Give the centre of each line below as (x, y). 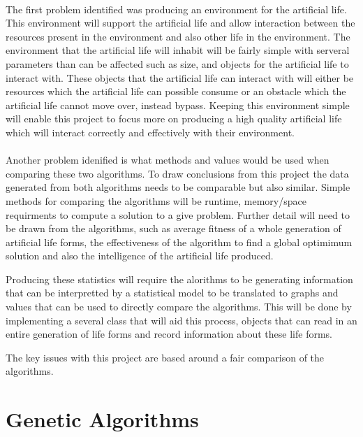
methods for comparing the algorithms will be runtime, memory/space (156, 200)
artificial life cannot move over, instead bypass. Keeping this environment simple (178, 105)
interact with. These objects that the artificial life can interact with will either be (180, 77)
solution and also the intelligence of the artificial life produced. (140, 256)
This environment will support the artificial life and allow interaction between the (180, 23)
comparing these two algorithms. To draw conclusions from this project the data (177, 173)
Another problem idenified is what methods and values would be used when (168, 160)
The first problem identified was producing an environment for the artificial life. (176, 9)
